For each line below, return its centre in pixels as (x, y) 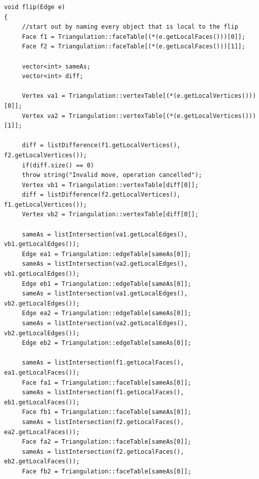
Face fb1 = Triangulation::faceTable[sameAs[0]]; (107, 412)
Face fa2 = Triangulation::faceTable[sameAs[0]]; (107, 442)
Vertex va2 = (44, 116)
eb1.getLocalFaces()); (42, 402)
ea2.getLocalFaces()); (42, 432)
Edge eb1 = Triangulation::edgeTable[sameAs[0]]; (107, 284)
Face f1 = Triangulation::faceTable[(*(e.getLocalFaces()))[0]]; (134, 37)
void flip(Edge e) (35, 7)
